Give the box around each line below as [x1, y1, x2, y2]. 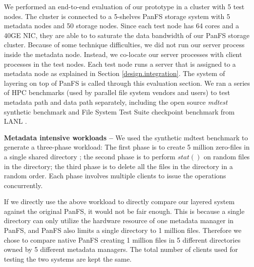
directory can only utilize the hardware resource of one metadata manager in [4, 215, 234, 226]
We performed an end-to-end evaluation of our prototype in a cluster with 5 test [4, 1, 245, 11]
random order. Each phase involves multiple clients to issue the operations [4, 171, 226, 181]
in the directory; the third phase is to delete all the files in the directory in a [4, 161, 233, 171]
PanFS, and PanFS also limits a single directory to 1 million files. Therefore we [4, 225, 242, 235]
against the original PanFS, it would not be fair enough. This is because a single [4, 206, 245, 216]
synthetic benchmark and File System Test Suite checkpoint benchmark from [4, 106, 235, 116]
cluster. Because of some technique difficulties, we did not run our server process [4, 39, 245, 50]
